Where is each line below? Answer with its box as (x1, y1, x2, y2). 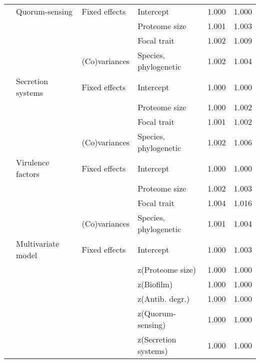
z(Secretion (137, 333, 176, 345)
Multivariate (16, 238, 59, 249)
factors (16, 168, 39, 179)
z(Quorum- (137, 307, 176, 319)
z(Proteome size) (137, 264, 196, 275)
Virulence (16, 156, 49, 168)
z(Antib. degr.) (137, 293, 190, 304)
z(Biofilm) (137, 278, 173, 290)
